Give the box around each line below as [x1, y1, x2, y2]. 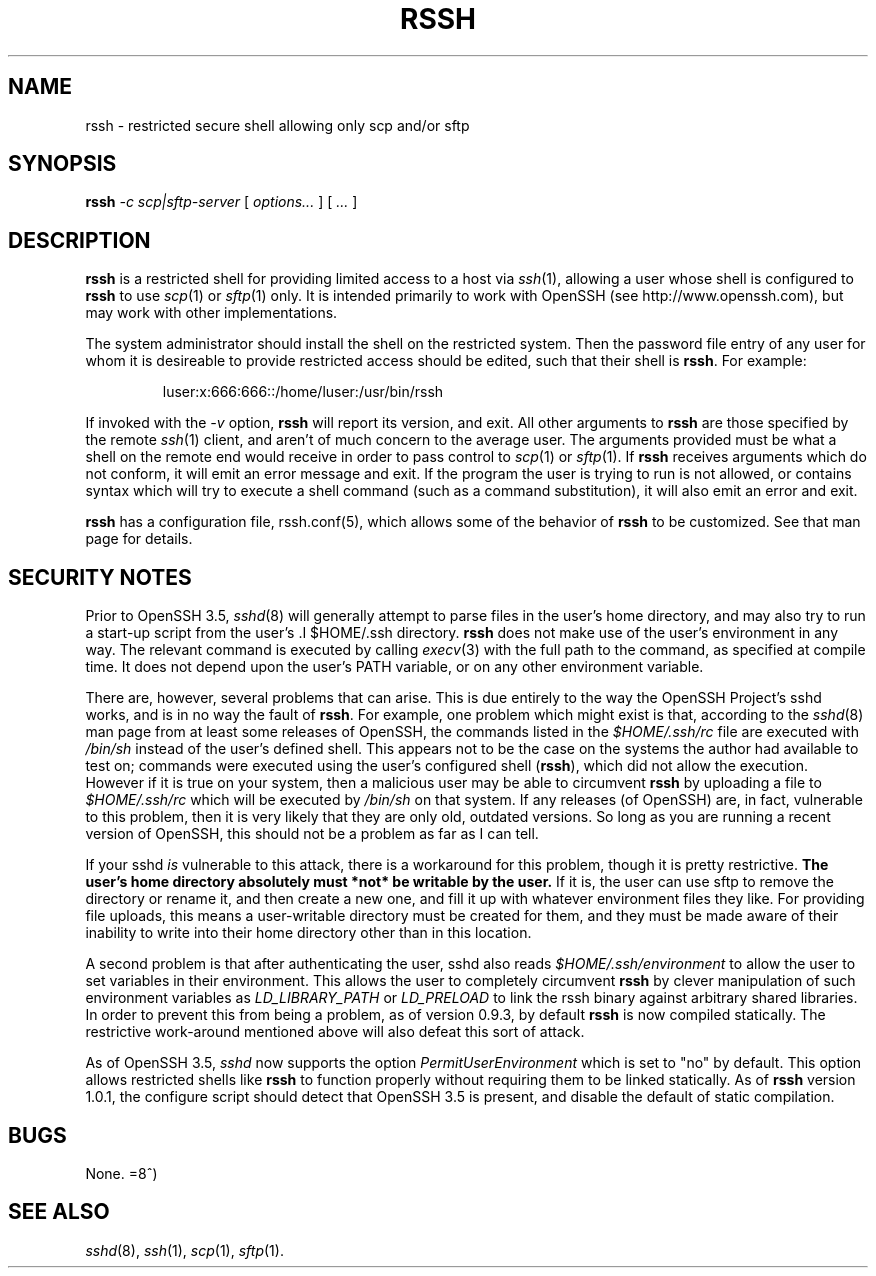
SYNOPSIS [8, 151, 117, 177]
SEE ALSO [8, 1199, 110, 1225]
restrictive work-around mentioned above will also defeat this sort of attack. [85, 1023, 585, 1041]
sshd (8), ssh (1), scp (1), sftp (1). [85, 1241, 284, 1259]
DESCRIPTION [8, 227, 151, 253]
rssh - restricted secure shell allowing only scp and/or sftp [85, 116, 470, 134]
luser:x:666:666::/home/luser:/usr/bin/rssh [162, 383, 444, 401]
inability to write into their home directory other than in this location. [85, 924, 532, 942]
